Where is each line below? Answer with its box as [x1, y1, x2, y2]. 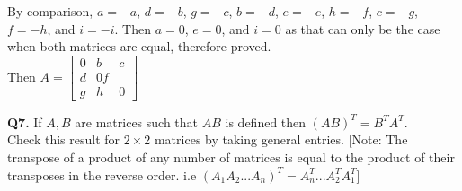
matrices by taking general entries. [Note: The [154, 130, 408, 149]
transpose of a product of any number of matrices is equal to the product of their [7, 148, 455, 167]
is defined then [225, 112, 307, 131]
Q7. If [7, 112, 42, 131]
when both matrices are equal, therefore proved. [7, 37, 271, 56]
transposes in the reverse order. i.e [7, 165, 197, 184]
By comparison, [7, 2, 93, 20]
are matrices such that [75, 112, 199, 131]
